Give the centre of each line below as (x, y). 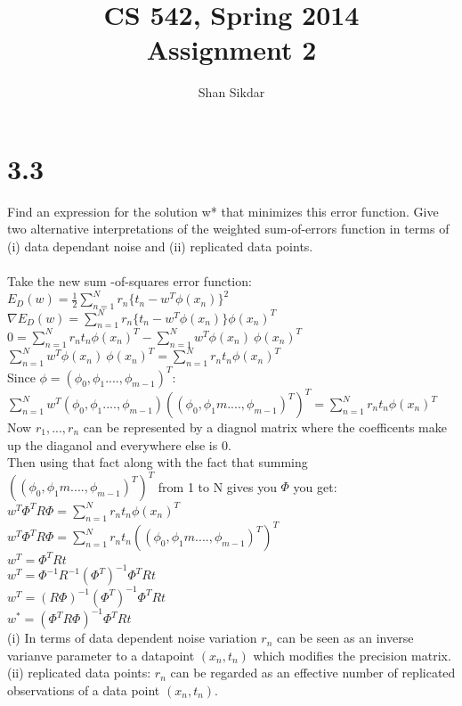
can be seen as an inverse (345, 638)
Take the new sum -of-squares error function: (130, 281)
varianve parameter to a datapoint (101, 655)
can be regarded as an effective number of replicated (313, 673)
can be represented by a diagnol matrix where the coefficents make (265, 427)
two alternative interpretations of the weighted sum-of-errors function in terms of (228, 229)
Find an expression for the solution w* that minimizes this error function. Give (223, 211)
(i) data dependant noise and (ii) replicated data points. (160, 246)
